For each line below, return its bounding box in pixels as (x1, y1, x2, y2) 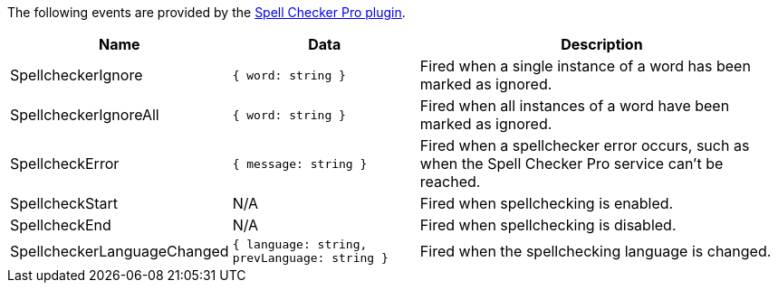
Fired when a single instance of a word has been (419, 57, 751, 75)
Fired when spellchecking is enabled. (419, 194, 674, 212)
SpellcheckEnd (10, 216, 111, 234)
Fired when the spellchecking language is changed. (419, 242, 772, 260)
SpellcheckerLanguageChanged (10, 242, 229, 260)
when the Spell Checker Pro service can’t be (419, 154, 724, 173)
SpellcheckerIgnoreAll (10, 106, 159, 124)
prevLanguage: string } (232, 251, 389, 265)
